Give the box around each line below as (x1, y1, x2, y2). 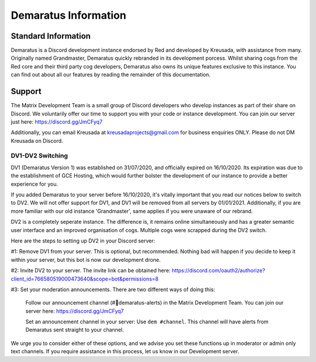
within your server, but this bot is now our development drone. (11, 256, 161, 263)
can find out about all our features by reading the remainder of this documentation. (11, 71, 211, 78)
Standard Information (11, 31, 91, 41)
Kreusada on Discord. (11, 137, 64, 144)
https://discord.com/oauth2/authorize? (171, 267, 266, 274)
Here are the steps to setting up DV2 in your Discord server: (11, 237, 155, 244)
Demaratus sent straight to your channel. (25, 326, 124, 333)
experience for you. (11, 180, 59, 187)
